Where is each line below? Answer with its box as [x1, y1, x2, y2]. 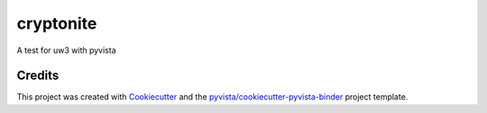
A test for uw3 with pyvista [16, 45, 116, 56]
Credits [16, 68, 60, 83]
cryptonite [16, 13, 97, 33]
